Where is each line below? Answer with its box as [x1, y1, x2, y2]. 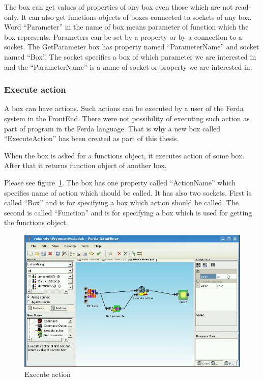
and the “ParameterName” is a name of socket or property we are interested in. [4, 61, 252, 72]
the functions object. [4, 217, 68, 228]
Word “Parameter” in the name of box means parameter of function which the [4, 21, 249, 32]
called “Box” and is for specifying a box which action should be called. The [4, 197, 239, 208]
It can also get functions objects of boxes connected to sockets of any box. [21, 11, 252, 22]
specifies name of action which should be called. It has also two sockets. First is [4, 187, 252, 198]
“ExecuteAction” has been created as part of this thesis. [4, 133, 179, 144]
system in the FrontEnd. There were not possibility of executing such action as [4, 113, 250, 123]
